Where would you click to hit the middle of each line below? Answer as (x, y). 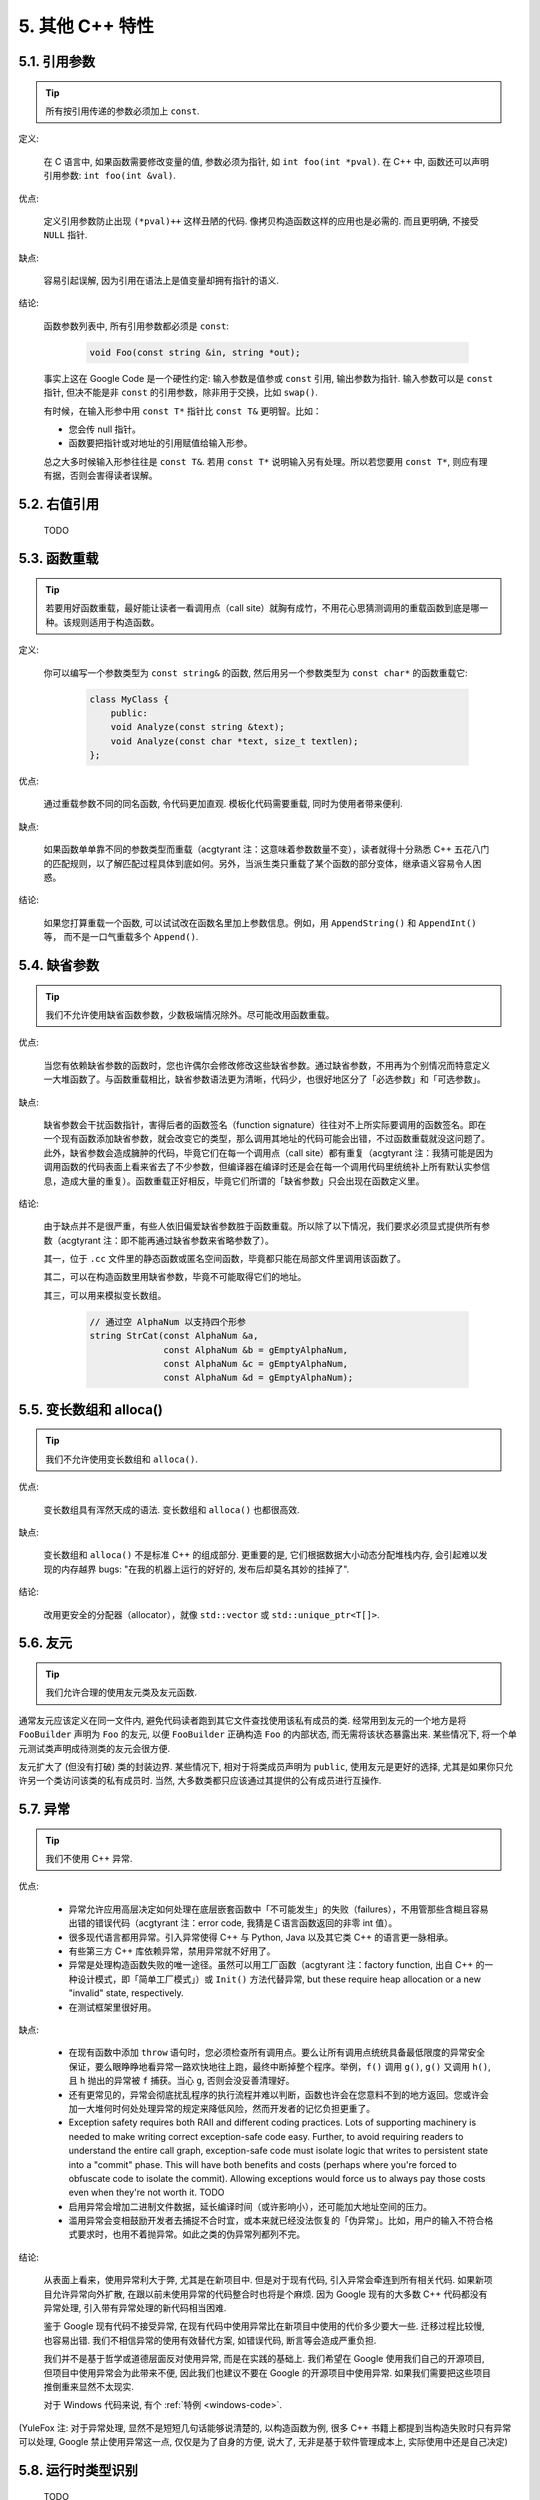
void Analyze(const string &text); (197, 727)
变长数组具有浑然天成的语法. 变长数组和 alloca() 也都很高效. (171, 1509)
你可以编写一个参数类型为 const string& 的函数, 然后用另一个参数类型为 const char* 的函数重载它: (256, 672)
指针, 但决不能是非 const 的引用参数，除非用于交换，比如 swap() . (181, 392)
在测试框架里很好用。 (112, 2007)
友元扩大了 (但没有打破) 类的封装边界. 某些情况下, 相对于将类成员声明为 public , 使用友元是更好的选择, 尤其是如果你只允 (266, 1766)
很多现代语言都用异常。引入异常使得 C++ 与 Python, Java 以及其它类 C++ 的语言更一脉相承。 (261, 1937)
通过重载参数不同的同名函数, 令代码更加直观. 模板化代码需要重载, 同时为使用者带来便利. (223, 804)
